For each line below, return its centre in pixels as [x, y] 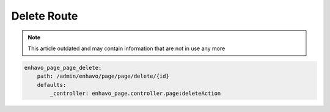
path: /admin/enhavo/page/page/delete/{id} [103, 76]
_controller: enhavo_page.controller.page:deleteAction [135, 94]
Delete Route [45, 16]
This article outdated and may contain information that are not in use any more [127, 48]
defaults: [52, 85]
